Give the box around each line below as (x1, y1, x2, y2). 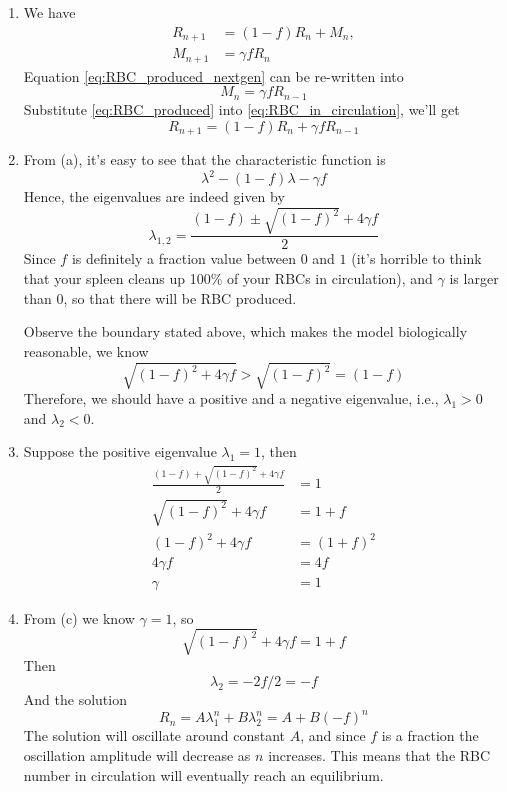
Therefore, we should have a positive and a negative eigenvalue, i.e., (23, 387, 439, 408)
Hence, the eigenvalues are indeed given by (23, 186, 285, 207)
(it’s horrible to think (351, 248, 482, 269)
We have (23, 2, 76, 22)
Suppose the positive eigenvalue (23, 441, 217, 462)
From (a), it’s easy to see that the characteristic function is (23, 149, 386, 170)
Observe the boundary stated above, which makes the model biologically (23, 321, 468, 342)
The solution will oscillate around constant (23, 725, 286, 746)
